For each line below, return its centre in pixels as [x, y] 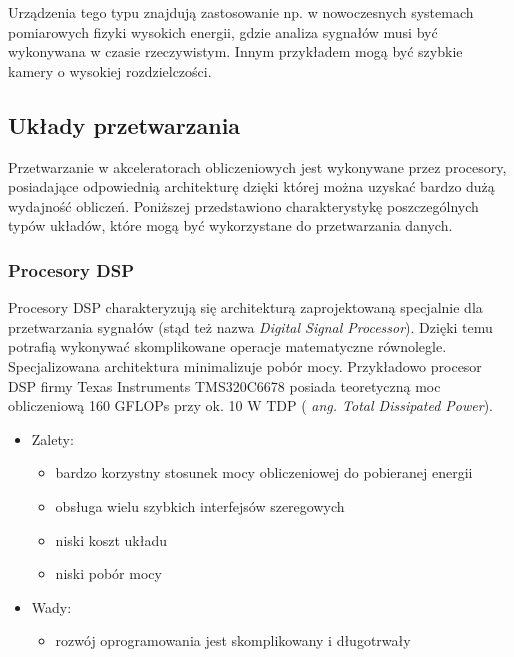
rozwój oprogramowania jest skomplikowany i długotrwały [233, 640]
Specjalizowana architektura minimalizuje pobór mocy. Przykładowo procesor [245, 365]
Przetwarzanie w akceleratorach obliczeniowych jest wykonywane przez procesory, [257, 166]
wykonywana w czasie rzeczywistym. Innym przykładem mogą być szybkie [235, 51]
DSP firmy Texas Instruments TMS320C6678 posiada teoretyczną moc [224, 385]
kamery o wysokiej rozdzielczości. [110, 70]
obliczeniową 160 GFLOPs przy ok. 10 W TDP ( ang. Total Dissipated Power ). [250, 405]
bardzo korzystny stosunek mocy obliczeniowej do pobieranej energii [264, 472]
